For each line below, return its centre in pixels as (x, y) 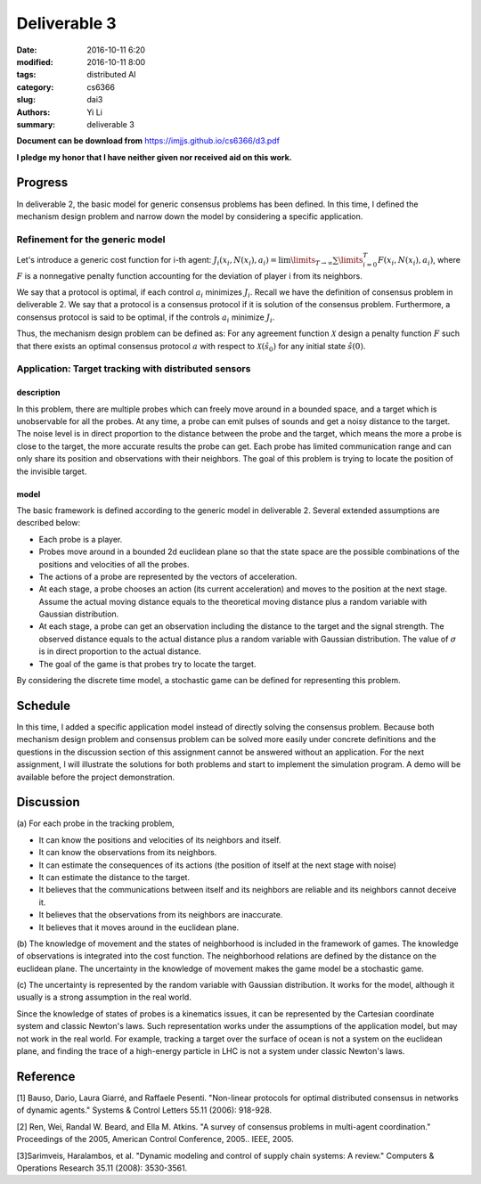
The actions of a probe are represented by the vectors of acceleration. (168, 576)
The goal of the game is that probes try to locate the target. (147, 664)
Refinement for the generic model (91, 239)
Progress (42, 183)
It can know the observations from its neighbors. (128, 853)
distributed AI (112, 75)
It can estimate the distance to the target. (114, 877)
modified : (35, 61)
